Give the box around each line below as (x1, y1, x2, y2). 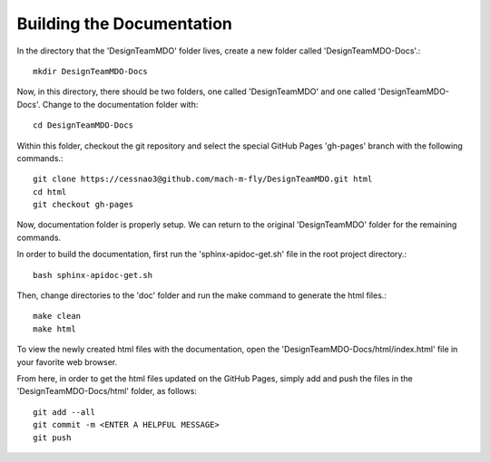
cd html (33, 187, 67, 197)
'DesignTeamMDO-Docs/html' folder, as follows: (16, 386, 197, 397)
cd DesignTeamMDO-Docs (33, 120, 134, 130)
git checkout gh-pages (33, 199, 134, 210)
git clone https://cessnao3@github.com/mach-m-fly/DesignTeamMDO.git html (33, 174, 373, 185)
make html (33, 323, 76, 334)
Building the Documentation (16, 14, 233, 34)
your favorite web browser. (16, 356, 118, 367)
